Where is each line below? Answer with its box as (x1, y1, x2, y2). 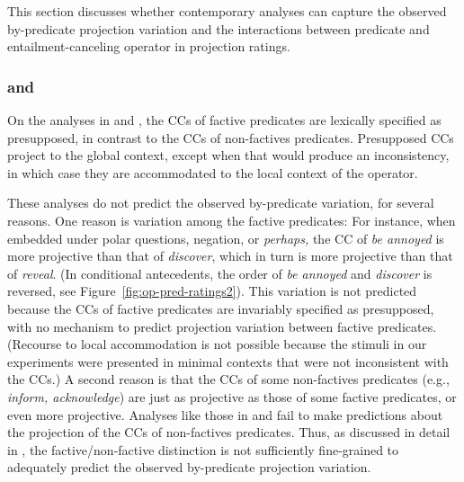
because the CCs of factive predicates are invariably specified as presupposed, (7, 299, 434, 317)
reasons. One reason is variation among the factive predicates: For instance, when (7, 210, 456, 229)
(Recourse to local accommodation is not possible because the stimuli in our (7, 335, 427, 353)
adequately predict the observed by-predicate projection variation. (7, 458, 371, 477)
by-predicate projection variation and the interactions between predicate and (7, 19, 430, 38)
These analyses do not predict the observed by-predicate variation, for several (7, 193, 434, 212)
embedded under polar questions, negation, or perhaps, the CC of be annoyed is (7, 228, 444, 247)
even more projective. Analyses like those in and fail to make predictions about (7, 405, 443, 424)
